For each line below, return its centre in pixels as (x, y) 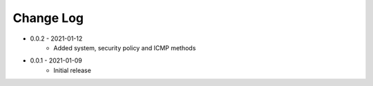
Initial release (72, 70)
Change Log (48, 18)
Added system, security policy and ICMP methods (125, 47)
